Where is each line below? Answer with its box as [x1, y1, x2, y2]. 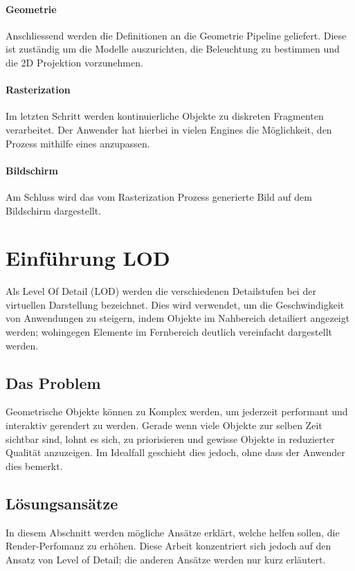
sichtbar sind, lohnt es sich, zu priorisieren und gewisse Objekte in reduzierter [6, 431, 335, 446]
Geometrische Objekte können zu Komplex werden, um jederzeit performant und [6, 404, 348, 419]
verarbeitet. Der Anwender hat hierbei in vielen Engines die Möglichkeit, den [6, 122, 332, 136]
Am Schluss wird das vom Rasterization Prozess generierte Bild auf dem [6, 189, 312, 203]
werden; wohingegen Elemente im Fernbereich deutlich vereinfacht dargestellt [6, 325, 332, 339]
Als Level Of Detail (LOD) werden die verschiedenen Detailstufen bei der [6, 284, 316, 298]
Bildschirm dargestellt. [6, 203, 102, 217]
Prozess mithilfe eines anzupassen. [6, 136, 150, 150]
